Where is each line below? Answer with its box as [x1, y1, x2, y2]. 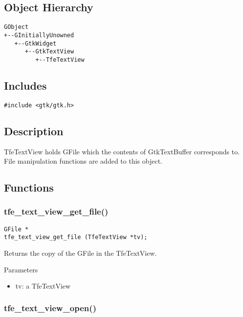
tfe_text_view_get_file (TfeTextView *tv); [4, 234, 148, 241]
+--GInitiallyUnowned [4, 31, 74, 39]
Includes [4, 77, 47, 93]
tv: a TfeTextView [15, 281, 71, 291]
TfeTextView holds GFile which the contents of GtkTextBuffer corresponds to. [4, 146, 240, 156]
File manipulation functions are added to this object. [4, 156, 162, 166]
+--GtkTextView [24, 48, 74, 55]
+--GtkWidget [14, 40, 57, 47]
